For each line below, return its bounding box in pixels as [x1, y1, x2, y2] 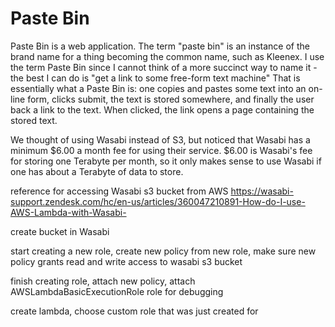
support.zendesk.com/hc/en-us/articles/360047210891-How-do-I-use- [10, 195, 306, 207]
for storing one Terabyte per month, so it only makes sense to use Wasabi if [10, 155, 322, 167]
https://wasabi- [230, 185, 294, 197]
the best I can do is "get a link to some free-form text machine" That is [10, 72, 301, 84]
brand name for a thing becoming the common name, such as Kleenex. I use [10, 50, 325, 62]
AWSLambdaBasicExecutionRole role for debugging [10, 285, 224, 297]
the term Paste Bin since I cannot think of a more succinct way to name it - [10, 61, 318, 73]
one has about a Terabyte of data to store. [10, 165, 184, 177]
